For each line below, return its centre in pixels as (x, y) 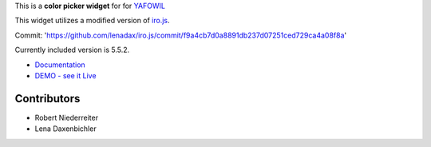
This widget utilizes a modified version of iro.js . (93, 21)
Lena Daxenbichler (65, 129)
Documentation (60, 65)
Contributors (47, 99)
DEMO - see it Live (65, 75)
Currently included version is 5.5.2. (72, 50)
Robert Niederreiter (67, 117)
